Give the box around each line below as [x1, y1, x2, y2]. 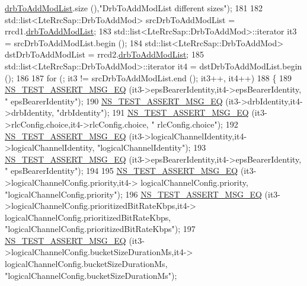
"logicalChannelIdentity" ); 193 [97, 141, 206, 154]
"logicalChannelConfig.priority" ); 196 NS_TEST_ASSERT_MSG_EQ [5, 188, 262, 200]
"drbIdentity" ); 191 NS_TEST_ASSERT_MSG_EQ [56, 106, 249, 119]
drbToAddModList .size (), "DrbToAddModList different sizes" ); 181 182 [5, 2, 263, 14]
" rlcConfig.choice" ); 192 [151, 117, 238, 130]
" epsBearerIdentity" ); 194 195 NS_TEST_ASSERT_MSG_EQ [5, 164, 238, 177]
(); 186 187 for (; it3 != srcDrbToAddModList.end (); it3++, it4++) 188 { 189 [5, 71, 292, 84]
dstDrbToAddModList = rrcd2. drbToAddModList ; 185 [5, 48, 204, 61]
